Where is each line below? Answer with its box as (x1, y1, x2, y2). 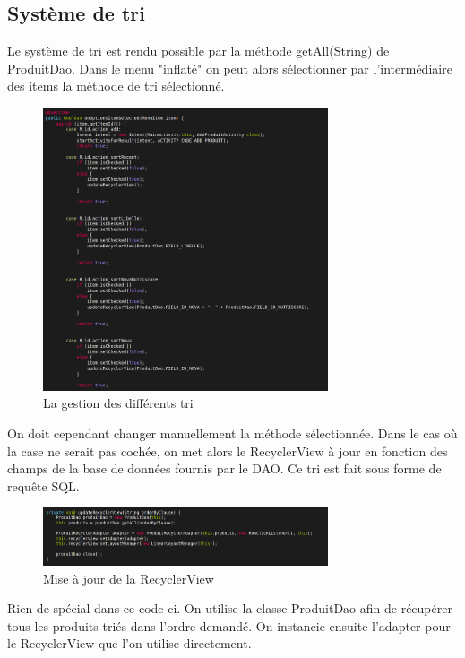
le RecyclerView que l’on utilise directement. (7, 634, 252, 653)
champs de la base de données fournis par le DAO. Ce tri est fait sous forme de (7, 459, 442, 478)
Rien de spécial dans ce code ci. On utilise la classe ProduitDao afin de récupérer (7, 599, 452, 618)
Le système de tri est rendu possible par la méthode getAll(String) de (7, 41, 390, 60)
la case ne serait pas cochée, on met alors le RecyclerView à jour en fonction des (7, 441, 448, 460)
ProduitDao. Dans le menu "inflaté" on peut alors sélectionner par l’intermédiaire (7, 58, 452, 77)
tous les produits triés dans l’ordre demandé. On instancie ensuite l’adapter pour (7, 616, 451, 635)
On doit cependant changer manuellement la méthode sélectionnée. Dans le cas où (7, 423, 458, 442)
